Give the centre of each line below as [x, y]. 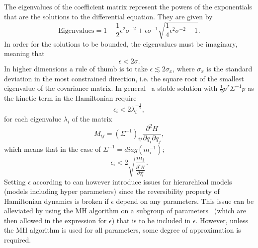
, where [184, 68]
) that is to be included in [151, 220]
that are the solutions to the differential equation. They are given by [108, 16]
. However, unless [222, 220]
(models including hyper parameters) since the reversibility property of [112, 191]
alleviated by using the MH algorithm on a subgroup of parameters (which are [125, 211]
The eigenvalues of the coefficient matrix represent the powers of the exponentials [128, 6]
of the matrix [92, 119]
